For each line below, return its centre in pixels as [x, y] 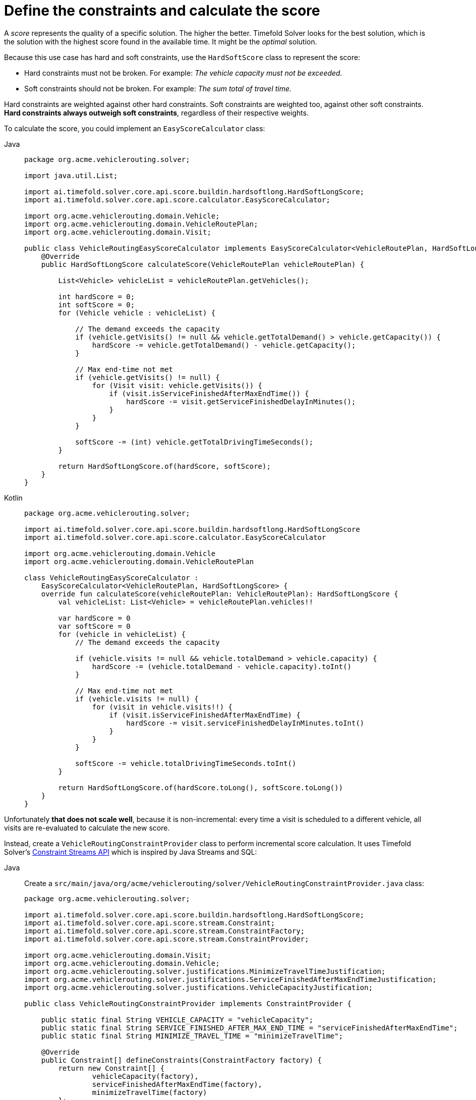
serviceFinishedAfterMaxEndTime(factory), [177, 1084]
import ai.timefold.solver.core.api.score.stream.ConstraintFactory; [165, 931]
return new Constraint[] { [111, 1068]
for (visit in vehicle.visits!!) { [162, 707]
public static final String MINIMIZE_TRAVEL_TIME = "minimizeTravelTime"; [192, 1036]
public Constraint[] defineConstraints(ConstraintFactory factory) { [182, 1060]
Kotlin [13, 498]
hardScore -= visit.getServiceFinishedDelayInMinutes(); [241, 401]
